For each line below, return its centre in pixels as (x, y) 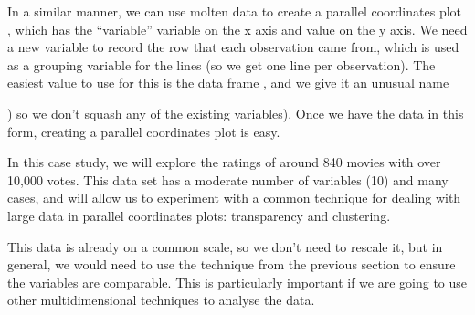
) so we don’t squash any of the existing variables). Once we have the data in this (236, 113)
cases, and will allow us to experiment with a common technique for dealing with (234, 198)
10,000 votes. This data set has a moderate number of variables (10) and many (228, 179)
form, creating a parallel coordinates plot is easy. (144, 131)
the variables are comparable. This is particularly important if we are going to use (237, 282)
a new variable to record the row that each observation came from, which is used (233, 47)
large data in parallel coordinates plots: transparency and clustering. (199, 215)
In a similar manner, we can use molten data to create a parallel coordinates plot (234, 11)
